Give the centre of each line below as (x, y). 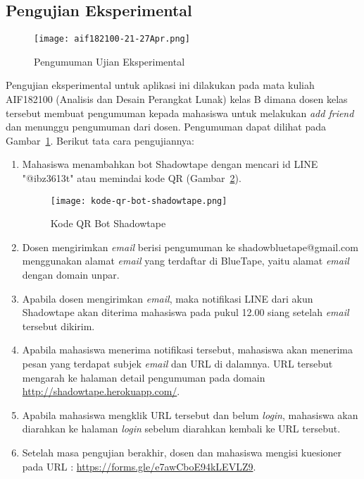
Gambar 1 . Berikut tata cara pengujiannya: (100, 140)
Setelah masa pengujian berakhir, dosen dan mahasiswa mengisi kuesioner (182, 452)
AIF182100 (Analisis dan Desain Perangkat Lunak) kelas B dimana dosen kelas (177, 99)
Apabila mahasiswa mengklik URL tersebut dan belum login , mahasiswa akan (190, 414)
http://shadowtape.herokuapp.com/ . (101, 391)
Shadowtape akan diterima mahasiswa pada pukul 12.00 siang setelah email (186, 312)
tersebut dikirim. (58, 326)
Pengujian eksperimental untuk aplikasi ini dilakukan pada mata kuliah (160, 85)
